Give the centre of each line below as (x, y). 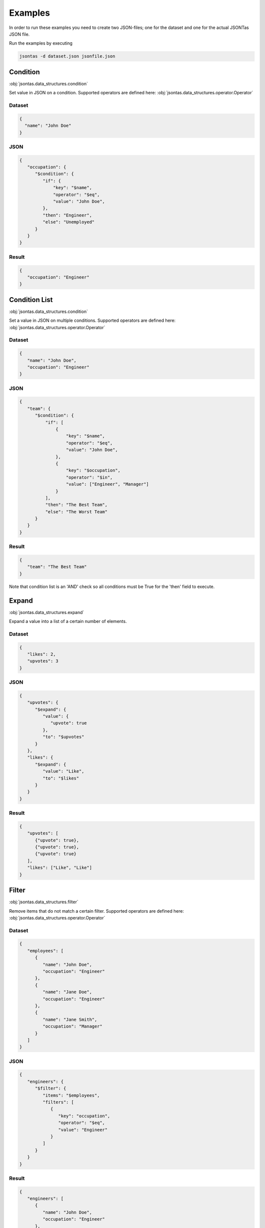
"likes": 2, (41, 654)
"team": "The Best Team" (57, 567)
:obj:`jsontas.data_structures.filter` (44, 902)
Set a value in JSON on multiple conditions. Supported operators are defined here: (93, 321)
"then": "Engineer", (67, 215)
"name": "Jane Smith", (70, 1019)
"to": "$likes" (61, 778)
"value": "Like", (63, 771)
